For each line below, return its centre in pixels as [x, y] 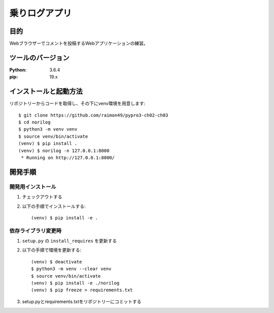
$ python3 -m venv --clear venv [71, 269]
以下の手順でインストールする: [54, 206]
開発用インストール [33, 186]
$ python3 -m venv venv [48, 129]
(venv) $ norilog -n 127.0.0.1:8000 [64, 150]
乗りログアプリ [41, 13]
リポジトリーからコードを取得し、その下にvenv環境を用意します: [77, 103]
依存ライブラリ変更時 [36, 230]
